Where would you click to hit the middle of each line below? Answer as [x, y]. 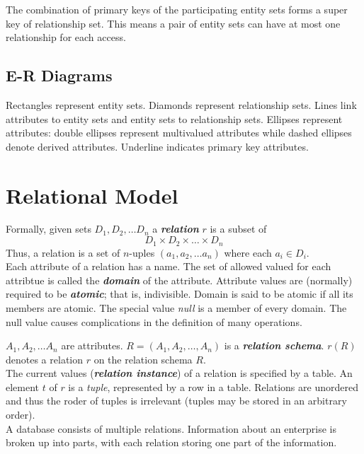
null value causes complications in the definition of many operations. [154, 321]
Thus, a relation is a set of [63, 252]
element [23, 386]
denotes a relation [45, 359]
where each [248, 252]
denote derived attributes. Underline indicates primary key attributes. [157, 146]
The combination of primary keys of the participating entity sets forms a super [177, 9]
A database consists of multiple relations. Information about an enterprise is [171, 428]
